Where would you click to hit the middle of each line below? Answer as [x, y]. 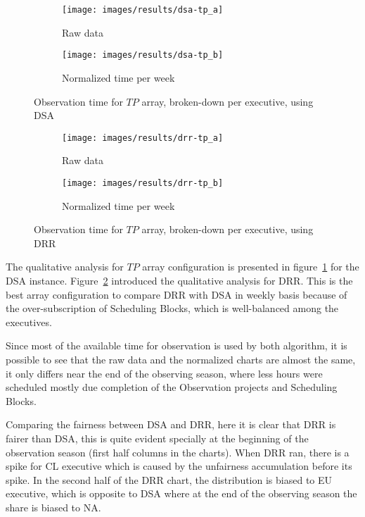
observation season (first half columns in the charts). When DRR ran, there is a [178, 452]
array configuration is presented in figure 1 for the [251, 267]
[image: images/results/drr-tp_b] [143, 183]
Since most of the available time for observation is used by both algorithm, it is [177, 345]
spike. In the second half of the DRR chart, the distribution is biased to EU [169, 479]
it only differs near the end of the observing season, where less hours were [164, 373]
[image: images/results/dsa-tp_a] [143, 10]
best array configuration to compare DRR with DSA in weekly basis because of [177, 294]
